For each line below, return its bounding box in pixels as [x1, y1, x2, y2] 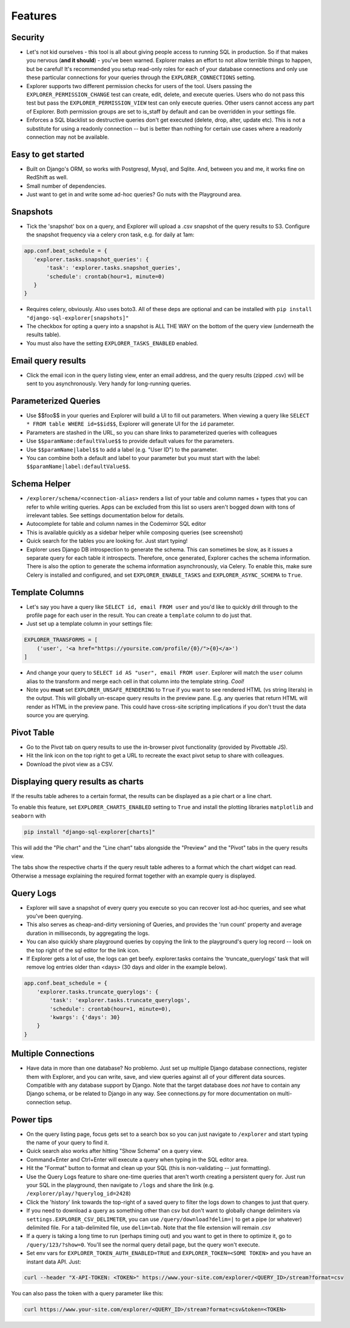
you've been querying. [26, 912, 83, 920]
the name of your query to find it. [26, 1139, 109, 1146]
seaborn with [11, 812, 46, 819]
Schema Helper [11, 479, 71, 489]
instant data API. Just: [26, 1258, 81, 1265]
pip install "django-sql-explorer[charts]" [24, 828, 156, 835]
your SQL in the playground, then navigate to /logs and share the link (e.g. [26, 1181, 215, 1188]
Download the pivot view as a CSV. [26, 760, 113, 768]
